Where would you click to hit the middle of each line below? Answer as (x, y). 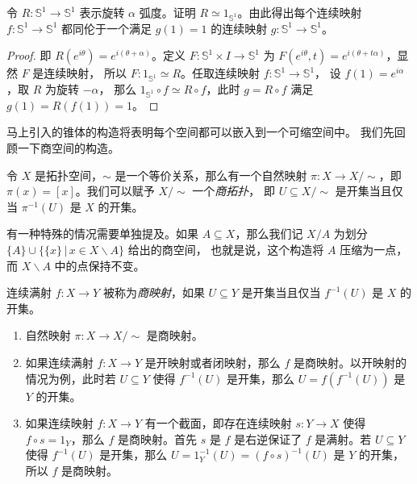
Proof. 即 (29, 55)
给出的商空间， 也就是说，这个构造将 (226, 249)
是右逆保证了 (268, 438)
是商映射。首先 (158, 438)
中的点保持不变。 (100, 265)
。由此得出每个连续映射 (300, 12)
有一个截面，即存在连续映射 (218, 423)
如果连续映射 (59, 423)
